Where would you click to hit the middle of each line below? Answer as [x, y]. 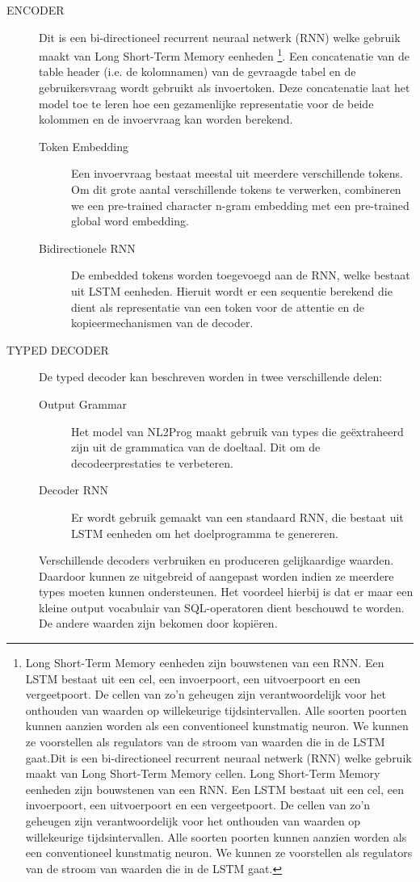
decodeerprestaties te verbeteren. [152, 462]
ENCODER [36, 10]
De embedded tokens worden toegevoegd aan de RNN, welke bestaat [241, 275]
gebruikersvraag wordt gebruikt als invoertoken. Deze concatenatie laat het [225, 88]
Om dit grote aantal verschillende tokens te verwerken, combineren [236, 189]
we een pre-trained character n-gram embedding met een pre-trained [240, 205]
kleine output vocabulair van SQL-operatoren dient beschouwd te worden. [222, 607]
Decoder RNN [73, 490]
